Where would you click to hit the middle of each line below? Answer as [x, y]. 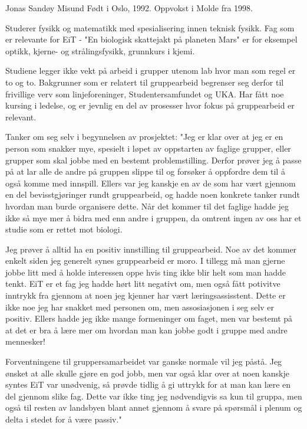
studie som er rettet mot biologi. [64, 229]
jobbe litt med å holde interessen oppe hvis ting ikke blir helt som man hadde [146, 272]
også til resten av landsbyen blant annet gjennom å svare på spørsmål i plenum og [154, 407]
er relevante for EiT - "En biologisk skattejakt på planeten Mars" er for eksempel [151, 39]
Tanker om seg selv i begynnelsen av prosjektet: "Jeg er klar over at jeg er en [144, 137]
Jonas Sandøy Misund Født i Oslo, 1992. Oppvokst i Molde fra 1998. [129, 8]
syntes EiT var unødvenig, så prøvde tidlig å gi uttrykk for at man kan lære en [148, 384]
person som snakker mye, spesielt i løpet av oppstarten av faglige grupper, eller [148, 148]
